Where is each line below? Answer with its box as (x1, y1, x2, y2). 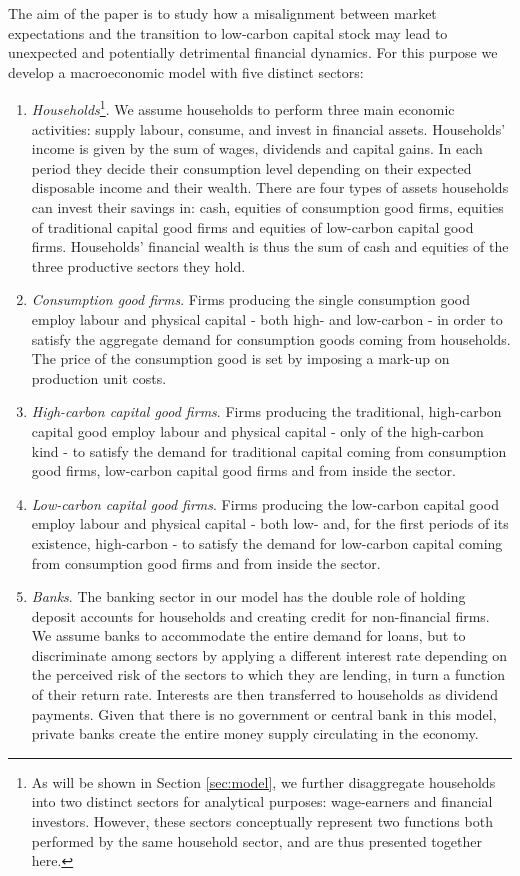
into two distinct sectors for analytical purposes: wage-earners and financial (31, 791, 493, 812)
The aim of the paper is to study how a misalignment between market (8, 3, 437, 23)
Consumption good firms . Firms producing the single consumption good (31, 289, 470, 310)
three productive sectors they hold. (31, 255, 246, 276)
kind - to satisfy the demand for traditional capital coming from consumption (31, 440, 507, 461)
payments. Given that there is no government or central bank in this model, (31, 703, 497, 724)
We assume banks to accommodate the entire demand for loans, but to (31, 625, 466, 646)
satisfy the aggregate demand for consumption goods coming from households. (31, 328, 511, 349)
